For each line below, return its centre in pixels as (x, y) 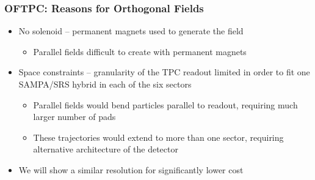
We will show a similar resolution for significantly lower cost (131, 169)
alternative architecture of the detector (106, 149)
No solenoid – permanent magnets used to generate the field (131, 31)
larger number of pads (74, 117)
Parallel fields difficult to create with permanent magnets (140, 51)
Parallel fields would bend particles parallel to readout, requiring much (165, 104)
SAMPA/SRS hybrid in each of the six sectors (105, 84)
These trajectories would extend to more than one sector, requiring (158, 137)
